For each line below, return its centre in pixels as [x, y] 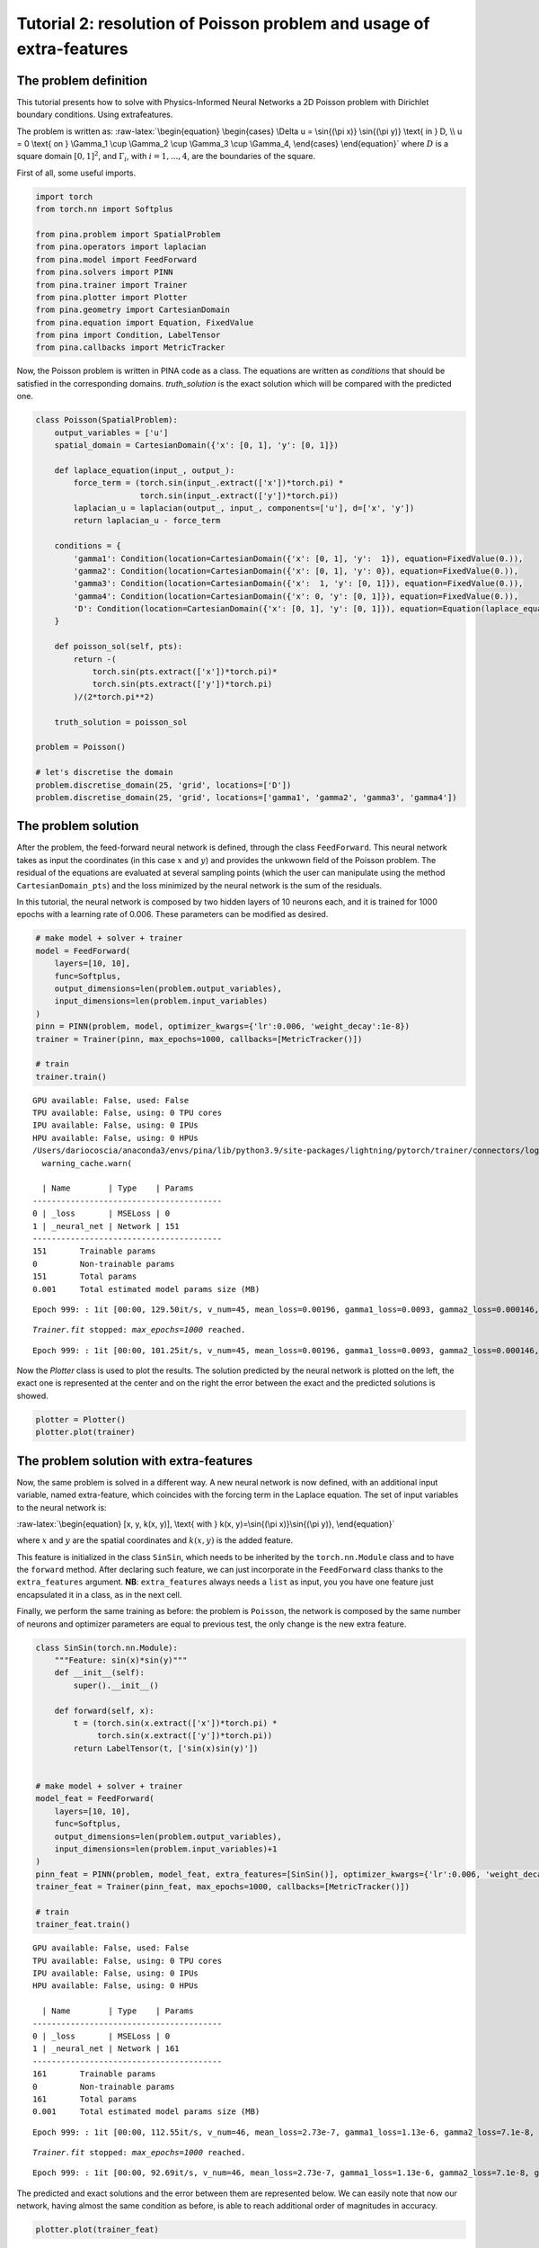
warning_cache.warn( [87, 1163]
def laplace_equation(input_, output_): [145, 470]
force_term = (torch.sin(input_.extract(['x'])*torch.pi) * [208, 483]
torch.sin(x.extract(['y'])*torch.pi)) [185, 1736]
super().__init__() [116, 1685]
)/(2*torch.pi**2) [114, 696]
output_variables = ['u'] [111, 433]
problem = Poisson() [80, 747]
